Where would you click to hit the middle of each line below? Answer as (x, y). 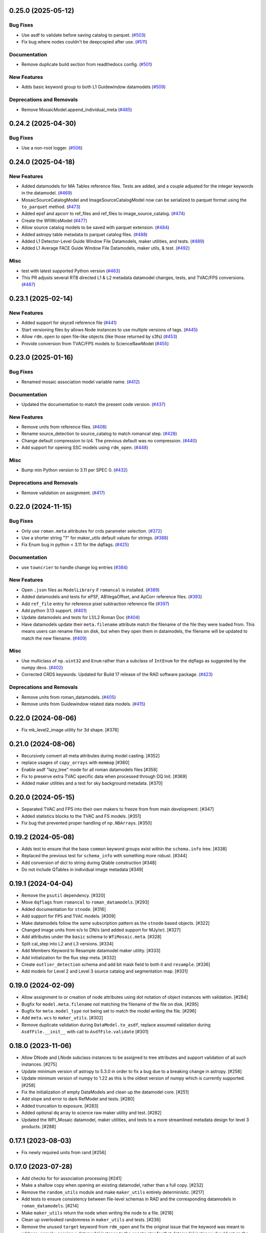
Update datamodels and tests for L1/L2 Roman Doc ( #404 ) (81, 617)
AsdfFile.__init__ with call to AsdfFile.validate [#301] (85, 1032)
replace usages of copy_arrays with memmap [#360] (76, 762)
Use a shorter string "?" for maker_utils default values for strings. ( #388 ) (95, 538)
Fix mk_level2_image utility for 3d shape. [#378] (70, 729)
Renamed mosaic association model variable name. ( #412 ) (81, 382)
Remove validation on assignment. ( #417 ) (63, 493)
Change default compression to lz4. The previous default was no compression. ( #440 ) (109, 440)
